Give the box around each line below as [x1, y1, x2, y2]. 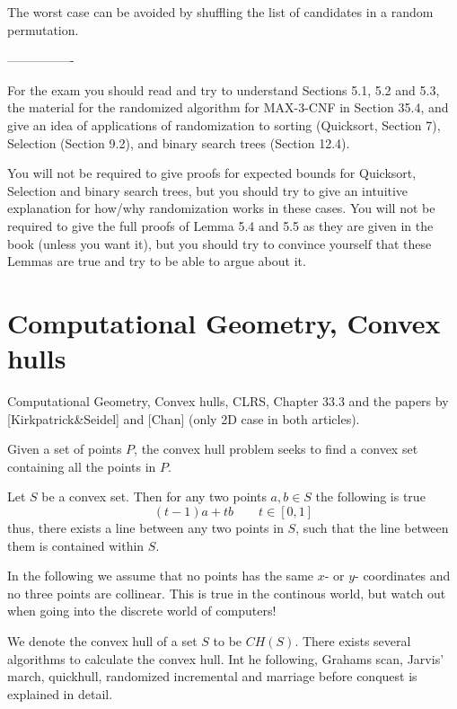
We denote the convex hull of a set [7, 631, 198, 650]
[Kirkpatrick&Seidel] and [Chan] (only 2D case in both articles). [7, 409, 360, 428]
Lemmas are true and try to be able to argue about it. [7, 252, 306, 270]
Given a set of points [7, 439, 122, 458]
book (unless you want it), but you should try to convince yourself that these [7, 234, 432, 253]
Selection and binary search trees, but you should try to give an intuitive [7, 181, 409, 199]
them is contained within [7, 536, 145, 554]
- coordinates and [355, 566, 451, 585]
